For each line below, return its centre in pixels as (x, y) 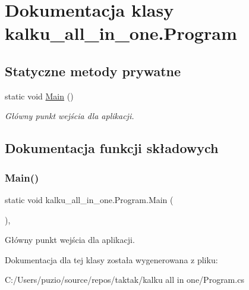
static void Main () (39, 96)
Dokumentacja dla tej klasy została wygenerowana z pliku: (111, 259)
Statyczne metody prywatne (93, 71)
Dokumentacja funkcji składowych (112, 148)
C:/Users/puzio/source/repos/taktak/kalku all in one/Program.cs (124, 280)
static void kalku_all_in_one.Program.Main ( (89, 199)
